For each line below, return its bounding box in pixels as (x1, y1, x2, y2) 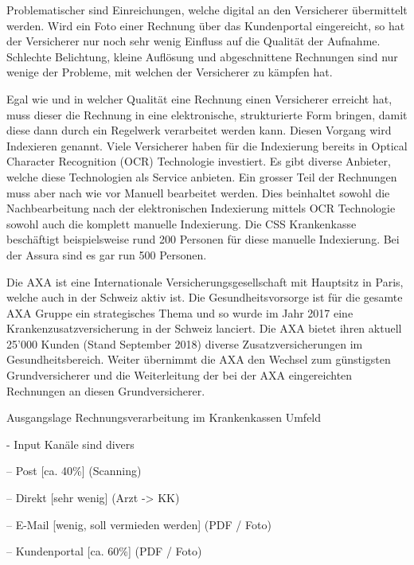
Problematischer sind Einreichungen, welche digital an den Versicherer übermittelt (6, 2, 408, 18)
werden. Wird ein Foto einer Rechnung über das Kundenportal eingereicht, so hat (6, 17, 405, 33)
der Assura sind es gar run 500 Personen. (6, 246, 207, 263)
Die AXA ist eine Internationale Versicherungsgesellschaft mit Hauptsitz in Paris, (6, 273, 404, 290)
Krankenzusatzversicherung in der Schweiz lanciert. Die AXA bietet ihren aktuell (6, 320, 402, 337)
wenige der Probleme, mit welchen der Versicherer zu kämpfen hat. (6, 64, 333, 80)
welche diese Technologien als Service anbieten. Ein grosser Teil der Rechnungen (6, 168, 397, 185)
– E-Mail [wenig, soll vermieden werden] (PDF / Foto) (6, 516, 271, 532)
